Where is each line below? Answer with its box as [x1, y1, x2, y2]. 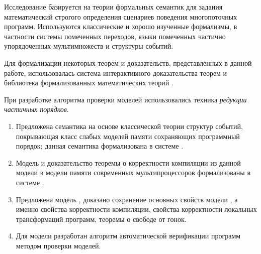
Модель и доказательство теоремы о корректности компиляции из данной [16, 157, 241, 168]
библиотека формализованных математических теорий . [4, 77, 173, 88]
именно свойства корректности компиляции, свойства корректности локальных [16, 204, 257, 214]
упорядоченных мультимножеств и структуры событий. [4, 41, 173, 51]
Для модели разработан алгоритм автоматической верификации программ [16, 230, 241, 241]
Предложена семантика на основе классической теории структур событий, [16, 120, 243, 131]
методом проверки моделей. [16, 240, 101, 250]
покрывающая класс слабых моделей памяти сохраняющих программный [16, 131, 240, 141]
